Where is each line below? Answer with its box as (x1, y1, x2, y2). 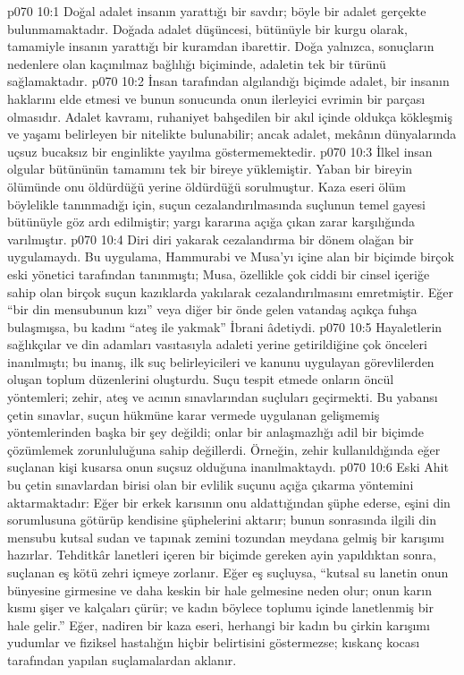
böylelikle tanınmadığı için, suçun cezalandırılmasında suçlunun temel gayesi (7, 194, 426, 213)
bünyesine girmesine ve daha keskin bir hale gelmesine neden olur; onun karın (7, 580, 432, 599)
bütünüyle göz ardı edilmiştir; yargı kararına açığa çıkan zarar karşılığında (7, 212, 415, 231)
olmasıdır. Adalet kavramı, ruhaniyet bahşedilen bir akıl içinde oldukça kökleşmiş (7, 107, 452, 125)
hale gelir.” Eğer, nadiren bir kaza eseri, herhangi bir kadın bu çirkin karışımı (7, 615, 430, 634)
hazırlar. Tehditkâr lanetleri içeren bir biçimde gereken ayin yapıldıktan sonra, (7, 545, 436, 564)
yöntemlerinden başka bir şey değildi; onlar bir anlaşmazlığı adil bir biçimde (7, 423, 424, 441)
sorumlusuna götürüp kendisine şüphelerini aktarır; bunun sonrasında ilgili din (7, 510, 436, 529)
